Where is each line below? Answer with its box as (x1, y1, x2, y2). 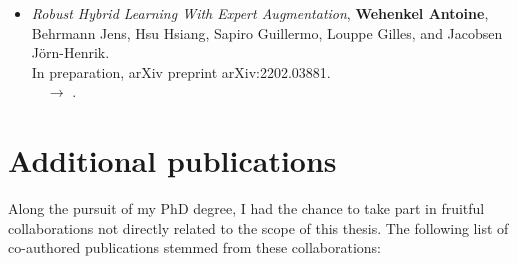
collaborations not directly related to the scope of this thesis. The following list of (8, 217, 509, 238)
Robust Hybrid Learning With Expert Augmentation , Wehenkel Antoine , (31, 3, 489, 23)
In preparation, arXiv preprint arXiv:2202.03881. (31, 61, 331, 82)
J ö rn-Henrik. (31, 42, 110, 63)
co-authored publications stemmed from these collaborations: (8, 237, 381, 258)
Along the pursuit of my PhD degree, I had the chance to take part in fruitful (8, 198, 485, 219)
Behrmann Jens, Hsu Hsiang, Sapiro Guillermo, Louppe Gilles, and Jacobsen (31, 22, 503, 43)
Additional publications (8, 140, 337, 181)
